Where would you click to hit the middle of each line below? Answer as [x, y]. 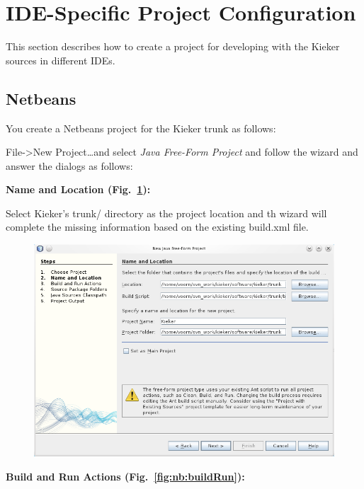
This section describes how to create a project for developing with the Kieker [173, 46]
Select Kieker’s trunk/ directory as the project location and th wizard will [166, 213]
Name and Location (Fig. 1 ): [78, 189]
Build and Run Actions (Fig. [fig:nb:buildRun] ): [125, 476]
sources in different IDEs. [61, 60]
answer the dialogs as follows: [69, 165]
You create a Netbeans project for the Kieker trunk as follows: [141, 128]
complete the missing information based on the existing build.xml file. [157, 227]
